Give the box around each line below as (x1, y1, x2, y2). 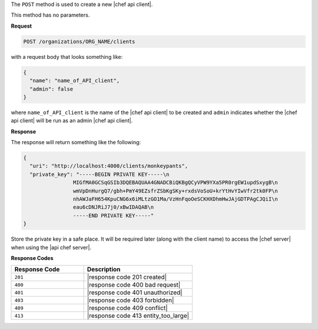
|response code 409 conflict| (87, 304, 168, 312)
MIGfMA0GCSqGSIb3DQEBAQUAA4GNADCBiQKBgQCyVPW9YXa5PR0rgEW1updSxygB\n (72, 180, 278, 186)
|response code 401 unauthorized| (87, 288, 183, 297)
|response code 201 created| (87, 273, 167, 281)
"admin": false (29, 85, 74, 92)
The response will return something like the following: (11, 139, 141, 146)
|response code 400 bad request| (87, 281, 181, 289)
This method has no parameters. (11, 12, 90, 19)
